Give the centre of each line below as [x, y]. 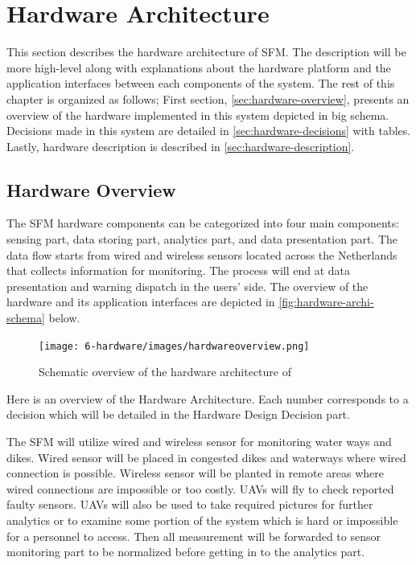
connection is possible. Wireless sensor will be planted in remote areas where [195, 473]
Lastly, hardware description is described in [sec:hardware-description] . [181, 146]
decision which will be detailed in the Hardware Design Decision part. [178, 414]
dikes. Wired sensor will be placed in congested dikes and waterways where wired [206, 457]
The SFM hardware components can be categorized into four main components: [203, 223]
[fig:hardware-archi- [326, 302]
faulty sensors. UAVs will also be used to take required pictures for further [190, 504]
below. [64, 318]
